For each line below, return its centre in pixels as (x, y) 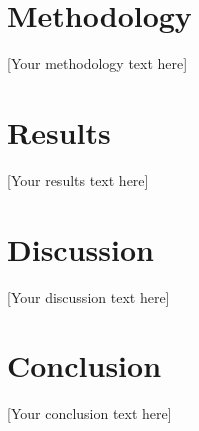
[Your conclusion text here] (89, 413)
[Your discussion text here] (88, 296)
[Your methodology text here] (97, 63)
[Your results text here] (78, 179)
